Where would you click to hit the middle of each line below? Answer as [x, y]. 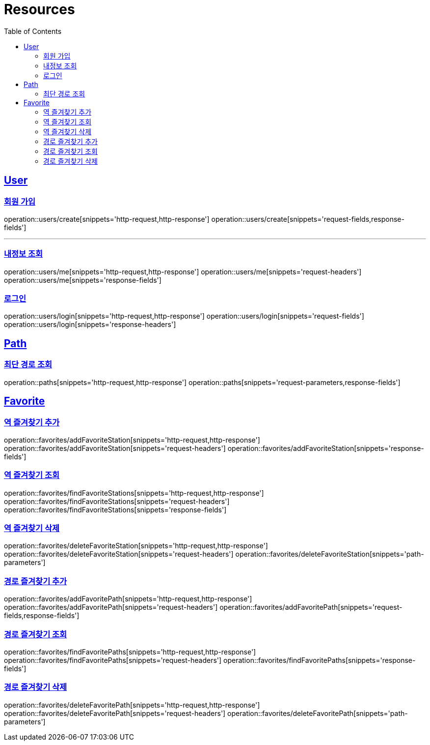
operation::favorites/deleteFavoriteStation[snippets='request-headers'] [119, 554]
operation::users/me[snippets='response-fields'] [83, 280]
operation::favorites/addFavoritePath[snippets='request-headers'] [111, 607]
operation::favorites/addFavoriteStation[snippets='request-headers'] [115, 448]
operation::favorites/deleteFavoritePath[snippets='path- [318, 713]
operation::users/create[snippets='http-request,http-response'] [107, 219]
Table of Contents [33, 31]
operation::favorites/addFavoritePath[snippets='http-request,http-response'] [128, 599]
